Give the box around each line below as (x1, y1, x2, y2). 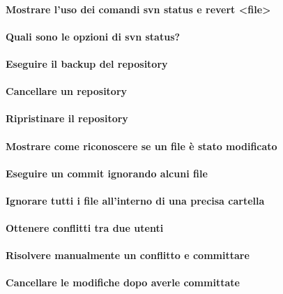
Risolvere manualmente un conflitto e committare (6, 248, 250, 263)
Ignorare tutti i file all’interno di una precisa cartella (6, 193, 265, 207)
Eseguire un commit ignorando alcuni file (6, 166, 208, 180)
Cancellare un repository (6, 84, 128, 98)
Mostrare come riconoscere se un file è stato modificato (6, 138, 277, 153)
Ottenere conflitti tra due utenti (6, 221, 164, 235)
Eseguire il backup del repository (6, 56, 168, 71)
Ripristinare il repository (6, 111, 128, 126)
